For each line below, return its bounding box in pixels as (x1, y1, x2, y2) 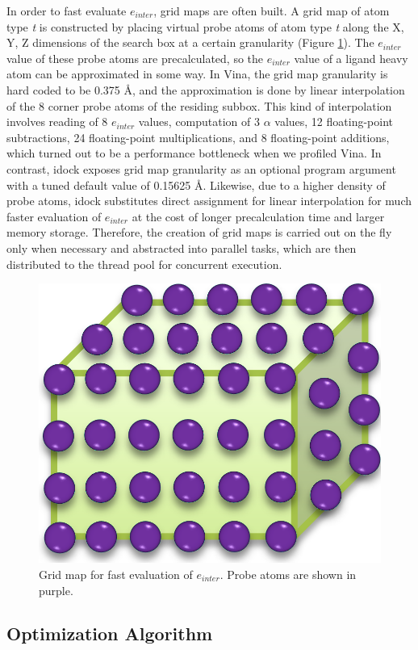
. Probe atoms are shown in (219, 565, 357, 582)
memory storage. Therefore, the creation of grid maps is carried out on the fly (6, 224, 392, 241)
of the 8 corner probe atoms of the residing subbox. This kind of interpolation (6, 97, 392, 114)
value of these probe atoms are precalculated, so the (6, 49, 264, 66)
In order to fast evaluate (6, 2, 127, 19)
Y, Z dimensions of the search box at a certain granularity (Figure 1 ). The (6, 34, 374, 51)
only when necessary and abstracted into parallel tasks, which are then (6, 239, 357, 256)
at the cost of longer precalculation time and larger (132, 208, 385, 224)
